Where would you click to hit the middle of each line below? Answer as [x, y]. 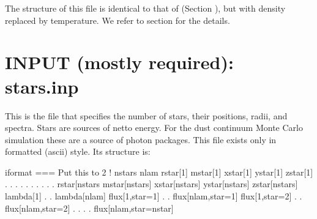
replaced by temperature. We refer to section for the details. [117, 20]
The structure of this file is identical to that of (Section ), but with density [145, 8]
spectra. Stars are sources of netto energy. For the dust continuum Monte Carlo [154, 128]
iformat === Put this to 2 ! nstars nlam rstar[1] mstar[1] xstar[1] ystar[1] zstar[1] [159, 172]
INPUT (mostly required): [119, 62]
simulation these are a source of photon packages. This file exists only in [141, 139]
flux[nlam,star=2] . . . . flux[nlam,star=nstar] [89, 208]
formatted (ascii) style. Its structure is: [78, 151]
